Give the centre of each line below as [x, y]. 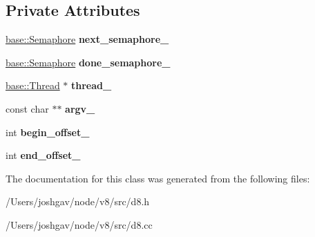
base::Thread [33, 85]
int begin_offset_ [48, 132]
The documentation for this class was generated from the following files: [158, 178]
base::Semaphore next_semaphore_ [87, 39]
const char [27, 108]
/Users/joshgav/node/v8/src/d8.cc [79, 224]
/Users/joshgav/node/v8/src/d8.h [78, 201]
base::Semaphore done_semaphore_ [88, 62]
